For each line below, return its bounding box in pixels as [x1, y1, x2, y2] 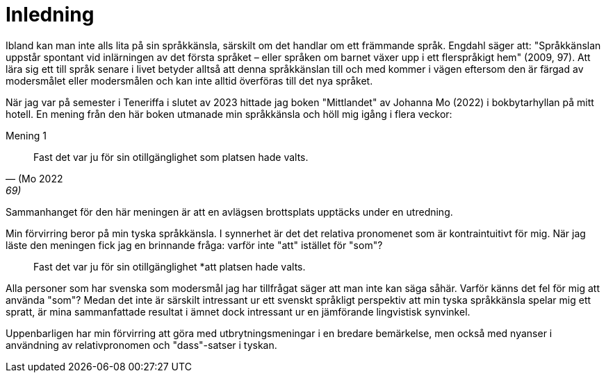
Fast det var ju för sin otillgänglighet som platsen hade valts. [33, 151, 309, 163]
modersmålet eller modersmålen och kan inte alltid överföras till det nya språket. [6, 74, 373, 87]
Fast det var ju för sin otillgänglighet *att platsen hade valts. [33, 260, 306, 273]
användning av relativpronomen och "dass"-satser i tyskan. [6, 338, 277, 351]
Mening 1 [6, 129, 47, 141]
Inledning [6, 3, 95, 26]
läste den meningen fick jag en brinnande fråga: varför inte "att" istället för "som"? [6, 239, 383, 251]
